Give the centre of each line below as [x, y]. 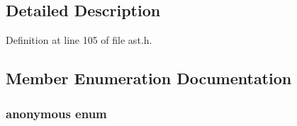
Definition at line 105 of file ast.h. [79, 40]
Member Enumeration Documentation [149, 78]
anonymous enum [56, 113]
